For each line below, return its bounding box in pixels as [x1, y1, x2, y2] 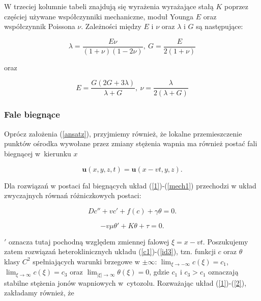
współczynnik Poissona [4, 21, 75, 32]
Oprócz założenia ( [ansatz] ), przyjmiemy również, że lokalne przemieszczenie [4, 128, 242, 139]
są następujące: [196, 21, 243, 32]
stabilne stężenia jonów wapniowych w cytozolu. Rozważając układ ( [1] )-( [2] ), [4, 277, 247, 288]
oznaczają [208, 266, 239, 277]
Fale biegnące [4, 108, 60, 121]
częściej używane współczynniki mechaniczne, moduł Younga [4, 11, 193, 21]
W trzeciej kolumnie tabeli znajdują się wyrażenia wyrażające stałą [4, 1, 214, 11]
